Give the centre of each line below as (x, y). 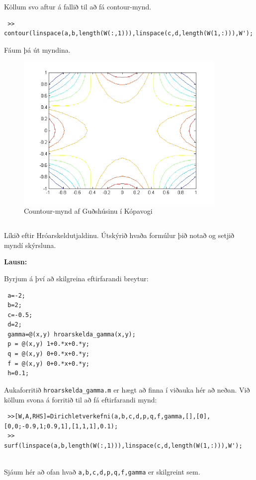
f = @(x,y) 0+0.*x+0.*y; (48, 363)
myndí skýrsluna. (30, 245)
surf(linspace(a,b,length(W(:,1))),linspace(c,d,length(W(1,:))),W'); (123, 445)
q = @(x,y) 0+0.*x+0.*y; (48, 354)
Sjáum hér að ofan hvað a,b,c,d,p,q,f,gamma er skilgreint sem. (102, 472)
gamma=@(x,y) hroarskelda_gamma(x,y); (72, 334)
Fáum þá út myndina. (37, 49)
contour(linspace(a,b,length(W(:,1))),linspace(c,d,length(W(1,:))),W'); (129, 34)
